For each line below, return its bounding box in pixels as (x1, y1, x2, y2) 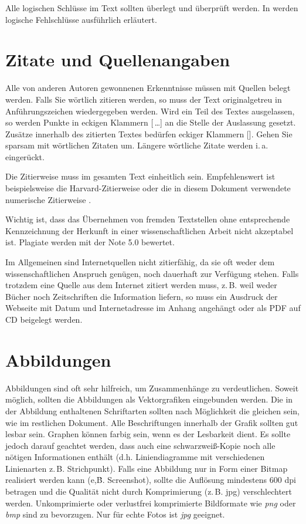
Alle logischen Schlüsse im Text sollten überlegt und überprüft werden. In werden (5, 2, 298, 13)
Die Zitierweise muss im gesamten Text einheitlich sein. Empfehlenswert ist (5, 170, 276, 182)
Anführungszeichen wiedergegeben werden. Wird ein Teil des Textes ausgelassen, (5, 104, 295, 117)
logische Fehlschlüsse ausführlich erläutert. (5, 13, 157, 25)
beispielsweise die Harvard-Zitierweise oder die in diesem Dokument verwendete (5, 182, 291, 194)
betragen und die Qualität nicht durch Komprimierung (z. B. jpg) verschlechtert (5, 485, 292, 498)
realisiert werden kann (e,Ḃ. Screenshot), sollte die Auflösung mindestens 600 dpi (5, 474, 296, 486)
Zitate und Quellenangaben (5, 48, 230, 72)
